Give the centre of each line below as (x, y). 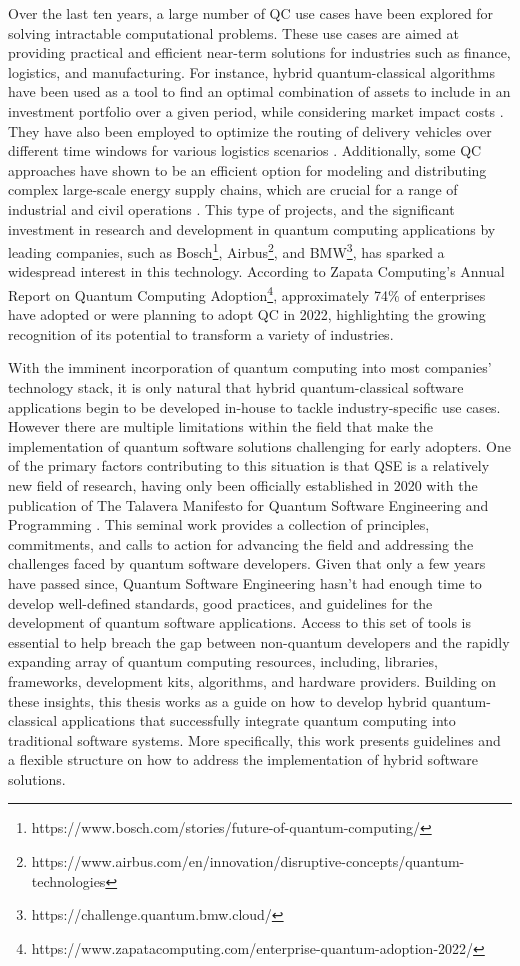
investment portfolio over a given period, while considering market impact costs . (256, 110)
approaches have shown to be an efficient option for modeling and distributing (247, 169)
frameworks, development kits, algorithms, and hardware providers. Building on (252, 680)
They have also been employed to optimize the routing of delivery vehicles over (250, 130)
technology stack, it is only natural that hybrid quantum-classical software (236, 387)
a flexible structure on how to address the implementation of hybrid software (243, 759)
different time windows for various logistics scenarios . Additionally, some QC (245, 150)
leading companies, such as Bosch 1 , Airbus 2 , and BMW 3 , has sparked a (226, 250)
